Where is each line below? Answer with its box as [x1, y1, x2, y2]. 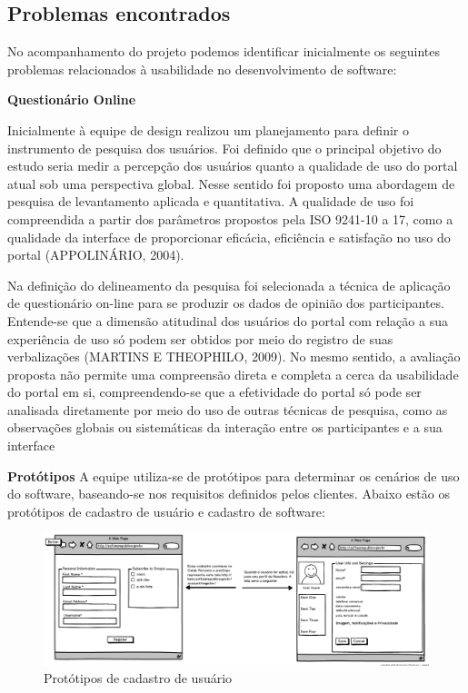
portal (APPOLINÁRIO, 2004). [7, 245, 184, 264]
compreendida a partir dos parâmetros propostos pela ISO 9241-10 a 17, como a [7, 209, 453, 228]
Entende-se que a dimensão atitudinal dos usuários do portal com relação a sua [7, 311, 448, 330]
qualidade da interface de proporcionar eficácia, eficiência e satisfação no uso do [7, 227, 451, 246]
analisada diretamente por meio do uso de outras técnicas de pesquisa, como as [7, 400, 448, 419]
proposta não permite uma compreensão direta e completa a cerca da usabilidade [7, 364, 459, 383]
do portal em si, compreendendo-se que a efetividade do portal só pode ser [7, 382, 422, 401]
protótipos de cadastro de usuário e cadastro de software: [7, 501, 325, 520]
